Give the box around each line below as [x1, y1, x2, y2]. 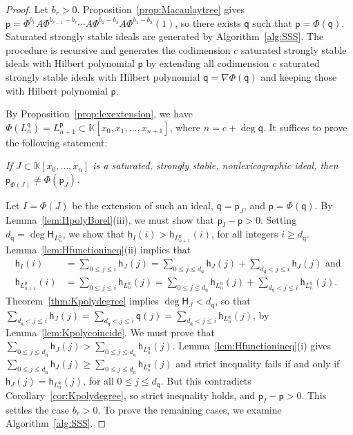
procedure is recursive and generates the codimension [6, 42, 231, 57]
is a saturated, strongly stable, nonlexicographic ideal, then [93, 158, 338, 173]
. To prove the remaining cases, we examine [97, 402, 282, 416]
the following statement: [6, 135, 108, 149]
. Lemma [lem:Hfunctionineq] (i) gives [172, 338, 331, 353]
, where [169, 119, 200, 134]
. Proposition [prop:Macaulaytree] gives [77, 2, 245, 16]
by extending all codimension [146, 56, 269, 70]
